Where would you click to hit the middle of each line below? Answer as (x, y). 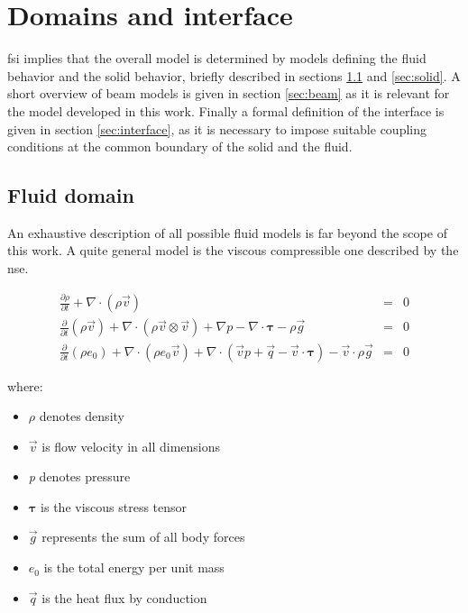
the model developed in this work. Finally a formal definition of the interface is (226, 110)
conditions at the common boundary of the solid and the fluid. (180, 146)
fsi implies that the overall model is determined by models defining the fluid (217, 58)
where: (25, 385)
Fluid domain (71, 195)
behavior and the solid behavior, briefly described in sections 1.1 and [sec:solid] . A (234, 75)
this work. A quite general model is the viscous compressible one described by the (233, 250)
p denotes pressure (79, 476)
